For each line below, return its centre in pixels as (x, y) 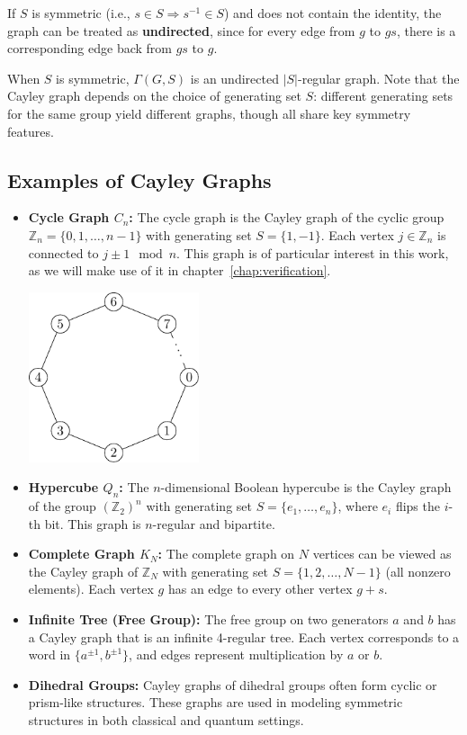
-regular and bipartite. (214, 523)
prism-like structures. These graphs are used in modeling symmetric (216, 702)
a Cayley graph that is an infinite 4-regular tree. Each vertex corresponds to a (244, 636)
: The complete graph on (226, 554)
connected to (63, 252)
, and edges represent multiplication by (236, 654)
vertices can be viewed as (382, 554)
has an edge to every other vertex (260, 589)
